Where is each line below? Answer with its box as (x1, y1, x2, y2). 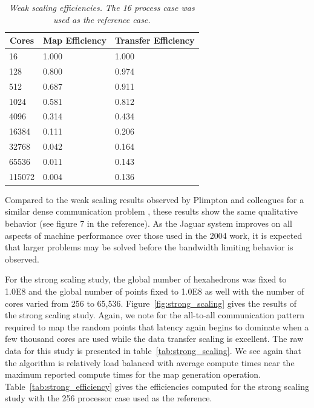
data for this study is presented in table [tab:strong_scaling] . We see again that (5, 344, 301, 356)
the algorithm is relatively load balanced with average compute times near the (5, 356, 295, 369)
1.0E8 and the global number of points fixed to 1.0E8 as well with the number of (5, 285, 304, 298)
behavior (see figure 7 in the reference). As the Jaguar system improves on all (5, 217, 292, 230)
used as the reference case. (53, 13, 151, 25)
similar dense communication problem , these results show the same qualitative (5, 205, 298, 218)
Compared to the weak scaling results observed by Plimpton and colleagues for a (5, 193, 304, 206)
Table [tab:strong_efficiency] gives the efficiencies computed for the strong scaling (5, 380, 309, 392)
